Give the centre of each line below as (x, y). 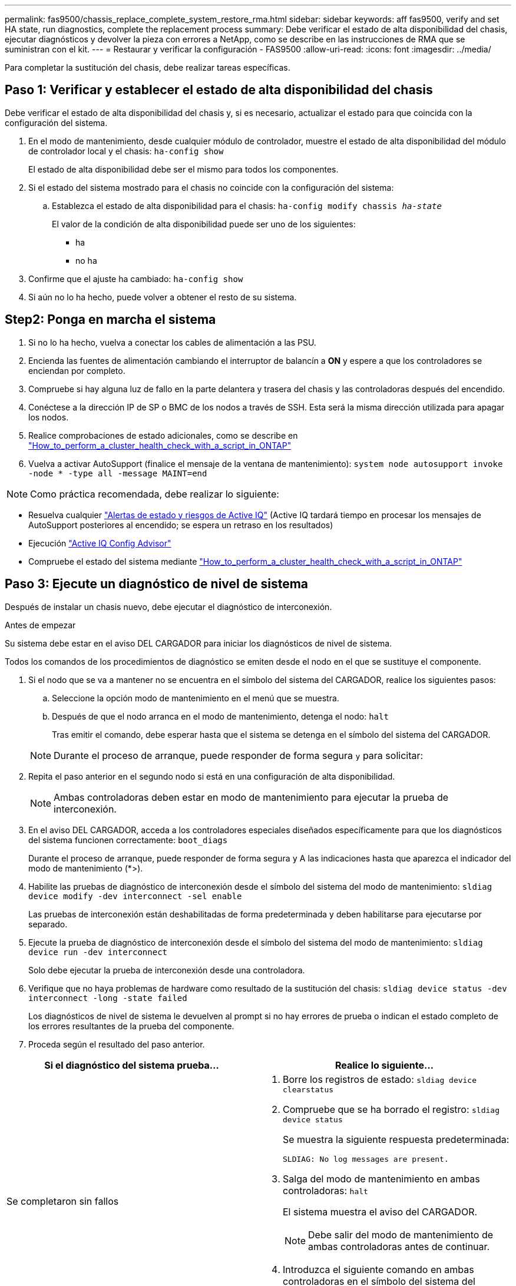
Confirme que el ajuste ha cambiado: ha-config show (136, 279)
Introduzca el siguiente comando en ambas (378, 1269)
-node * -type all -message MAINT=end (118, 473)
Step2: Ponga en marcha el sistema (110, 320)
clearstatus (308, 1089)
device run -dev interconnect (98, 952)
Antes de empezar (40, 625)
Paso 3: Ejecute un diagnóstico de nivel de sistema (157, 584)
